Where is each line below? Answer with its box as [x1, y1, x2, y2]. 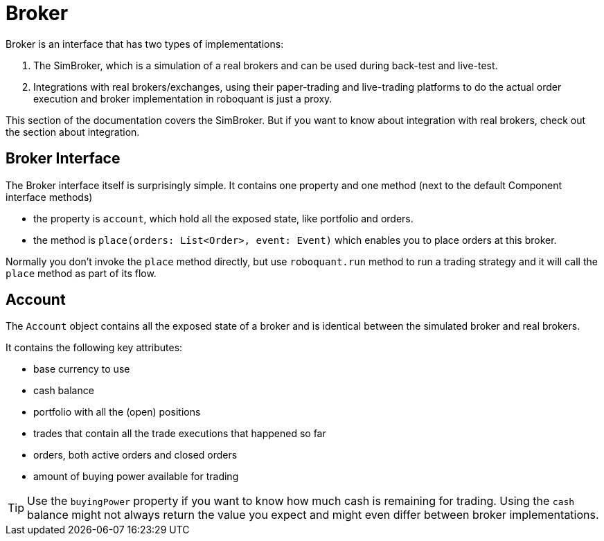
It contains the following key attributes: [6, 342, 183, 354]
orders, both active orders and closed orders [33, 449, 238, 461]
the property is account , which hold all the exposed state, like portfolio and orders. [33, 212, 414, 224]
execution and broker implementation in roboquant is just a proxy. [33, 92, 332, 105]
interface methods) [6, 190, 93, 203]
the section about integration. [6, 125, 140, 138]
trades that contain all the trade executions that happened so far [33, 427, 326, 440]
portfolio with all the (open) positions [33, 406, 201, 418]
